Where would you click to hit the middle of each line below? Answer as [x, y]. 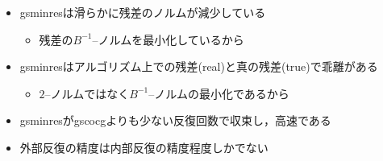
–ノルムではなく [87, 93]
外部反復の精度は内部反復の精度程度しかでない [144, 147]
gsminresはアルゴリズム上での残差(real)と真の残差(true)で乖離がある [199, 66]
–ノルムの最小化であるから [219, 93]
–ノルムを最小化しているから [168, 39]
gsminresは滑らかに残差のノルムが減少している [143, 12]
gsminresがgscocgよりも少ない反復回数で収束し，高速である [175, 120]
